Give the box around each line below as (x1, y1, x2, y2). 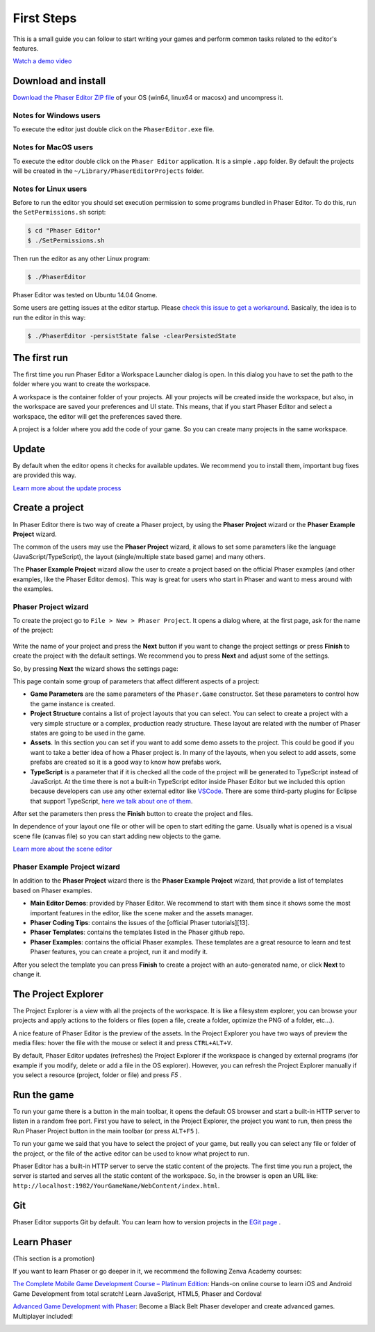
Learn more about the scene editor (12, 844, 112, 854)
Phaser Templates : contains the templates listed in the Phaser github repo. (30, 928, 245, 937)
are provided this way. (12, 471, 76, 479)
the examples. (12, 584, 53, 593)
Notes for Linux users (12, 184, 87, 194)
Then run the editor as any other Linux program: (12, 254, 151, 263)
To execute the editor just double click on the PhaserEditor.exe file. (12, 125, 215, 133)
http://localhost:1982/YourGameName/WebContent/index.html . (12, 1181, 220, 1190)
